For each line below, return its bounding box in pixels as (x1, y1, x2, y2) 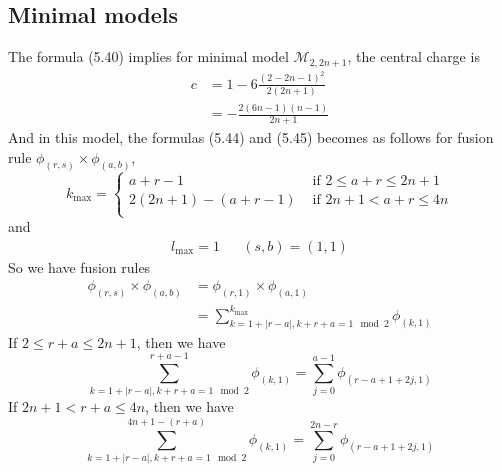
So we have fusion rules (8, 256, 151, 277)
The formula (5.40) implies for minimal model (8, 46, 289, 67)
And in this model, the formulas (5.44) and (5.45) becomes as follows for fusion (8, 127, 494, 148)
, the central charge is (347, 46, 480, 67)
